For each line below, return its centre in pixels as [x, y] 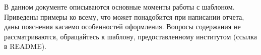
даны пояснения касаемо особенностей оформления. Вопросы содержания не [122, 26]
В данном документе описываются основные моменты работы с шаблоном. [119, 7]
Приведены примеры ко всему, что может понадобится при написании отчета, [124, 16]
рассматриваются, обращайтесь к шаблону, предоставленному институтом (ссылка [131, 36]
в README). [25, 46]
